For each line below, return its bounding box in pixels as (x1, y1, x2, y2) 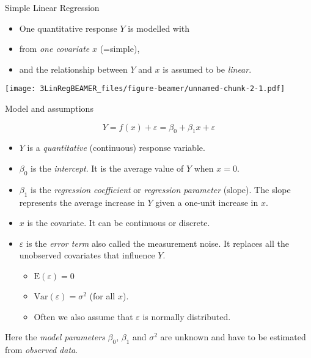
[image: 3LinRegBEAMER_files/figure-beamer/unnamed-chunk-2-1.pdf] (5, 84, 285, 93)
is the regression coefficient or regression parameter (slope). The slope (31, 183, 291, 195)
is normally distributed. (142, 310, 231, 323)
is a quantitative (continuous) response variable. (27, 141, 205, 154)
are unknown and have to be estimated (160, 331, 306, 343)
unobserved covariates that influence (19, 249, 155, 261)
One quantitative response (19, 21, 117, 34)
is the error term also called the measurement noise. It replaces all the (26, 236, 290, 249)
